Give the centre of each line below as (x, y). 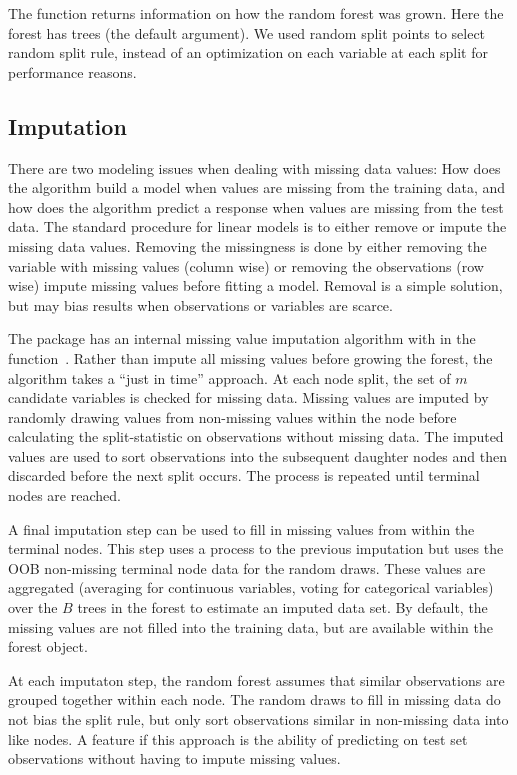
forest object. (48, 646)
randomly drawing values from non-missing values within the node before (232, 416)
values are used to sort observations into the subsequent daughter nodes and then (257, 455)
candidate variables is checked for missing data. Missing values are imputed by (248, 397)
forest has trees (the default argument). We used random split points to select (247, 32)
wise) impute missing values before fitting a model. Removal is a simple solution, (255, 285)
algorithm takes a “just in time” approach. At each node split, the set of (229, 377)
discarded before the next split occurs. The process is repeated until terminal (244, 475)
